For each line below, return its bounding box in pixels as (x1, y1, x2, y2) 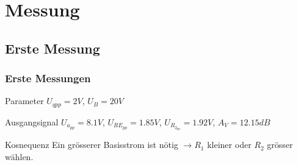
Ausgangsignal (5, 115, 59, 128)
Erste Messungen (5, 71, 91, 86)
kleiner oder (207, 138, 252, 151)
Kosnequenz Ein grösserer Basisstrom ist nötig (5, 138, 178, 151)
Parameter (5, 94, 44, 107)
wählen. (5, 150, 34, 163)
